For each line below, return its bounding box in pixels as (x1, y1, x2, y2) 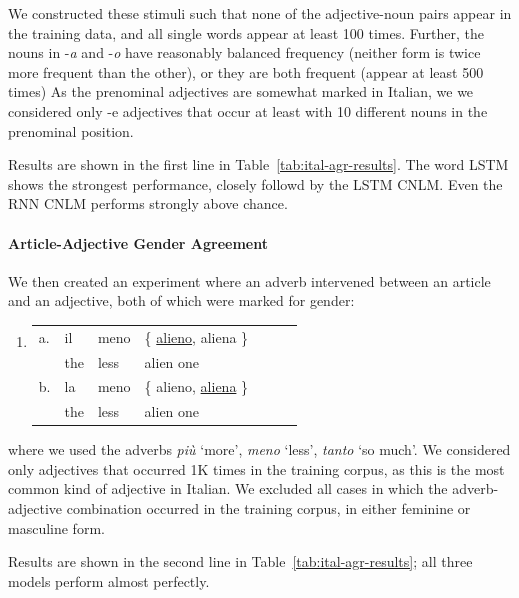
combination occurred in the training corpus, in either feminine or (66, 498, 471, 519)
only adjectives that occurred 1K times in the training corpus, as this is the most (8, 458, 505, 479)
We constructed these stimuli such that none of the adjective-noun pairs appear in (8, 3, 512, 23)
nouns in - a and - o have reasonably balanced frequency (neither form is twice (8, 42, 481, 63)
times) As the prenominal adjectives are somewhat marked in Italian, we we (8, 81, 474, 102)
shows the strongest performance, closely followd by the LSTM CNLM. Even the (8, 173, 503, 194)
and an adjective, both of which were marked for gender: (8, 290, 355, 311)
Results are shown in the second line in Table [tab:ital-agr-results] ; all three (8, 551, 473, 572)
